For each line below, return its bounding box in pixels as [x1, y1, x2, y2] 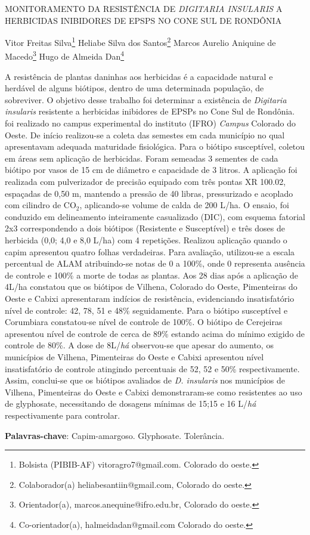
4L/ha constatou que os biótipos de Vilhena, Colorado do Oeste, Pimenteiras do [5, 280, 297, 293]
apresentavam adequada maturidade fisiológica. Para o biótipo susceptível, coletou [5, 140, 305, 153]
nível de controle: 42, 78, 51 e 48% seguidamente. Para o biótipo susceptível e [5, 304, 288, 316]
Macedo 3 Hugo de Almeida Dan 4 [5, 48, 125, 63]
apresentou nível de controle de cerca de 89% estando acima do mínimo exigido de [5, 327, 305, 339]
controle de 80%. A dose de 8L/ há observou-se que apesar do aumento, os [5, 339, 274, 351]
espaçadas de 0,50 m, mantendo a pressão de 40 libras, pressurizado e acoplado [5, 187, 293, 199]
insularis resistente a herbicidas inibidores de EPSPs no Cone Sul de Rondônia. [5, 105, 295, 117]
